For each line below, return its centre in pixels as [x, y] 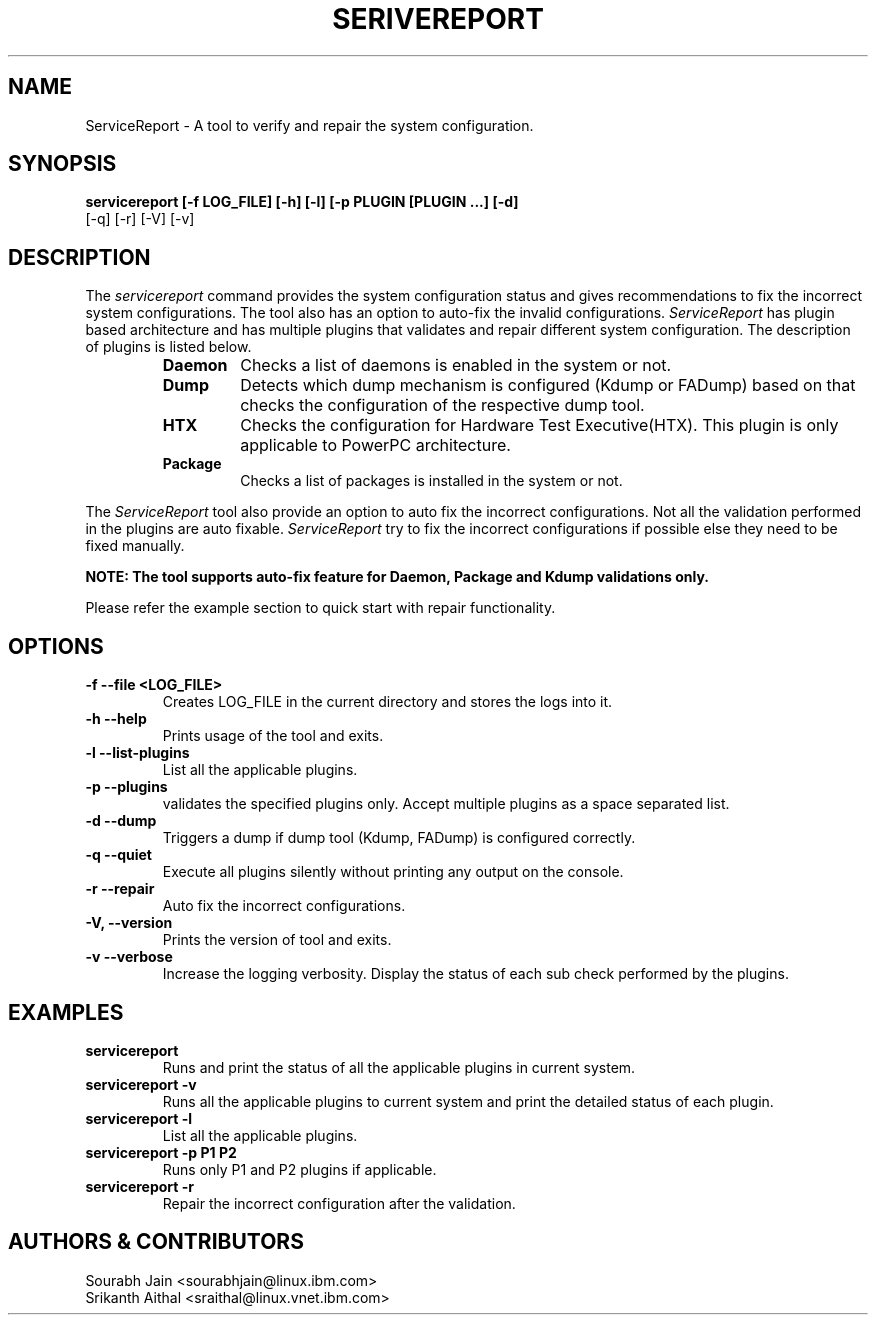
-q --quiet [118, 855]
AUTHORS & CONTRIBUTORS [156, 1242]
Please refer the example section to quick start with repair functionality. [320, 608]
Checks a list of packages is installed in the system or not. [431, 481]
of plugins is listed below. [168, 347]
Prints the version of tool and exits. [277, 940]
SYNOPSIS [62, 164]
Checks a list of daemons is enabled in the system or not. [456, 365]
